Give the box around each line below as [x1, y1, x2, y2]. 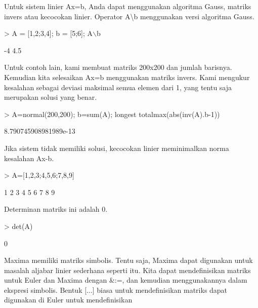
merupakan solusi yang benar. [4, 92, 97, 102]
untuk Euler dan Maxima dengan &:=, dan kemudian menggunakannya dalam [4, 275, 247, 285]
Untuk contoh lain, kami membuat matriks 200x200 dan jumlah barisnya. [4, 62, 232, 72]
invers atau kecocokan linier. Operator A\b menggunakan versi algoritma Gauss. [4, 11, 254, 21]
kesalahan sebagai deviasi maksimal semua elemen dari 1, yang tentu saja [4, 82, 232, 92]
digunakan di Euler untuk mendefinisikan [4, 294, 133, 305]
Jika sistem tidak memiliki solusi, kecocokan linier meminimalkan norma [4, 142, 229, 153]
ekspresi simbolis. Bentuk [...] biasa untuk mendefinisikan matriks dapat [4, 284, 228, 295]
